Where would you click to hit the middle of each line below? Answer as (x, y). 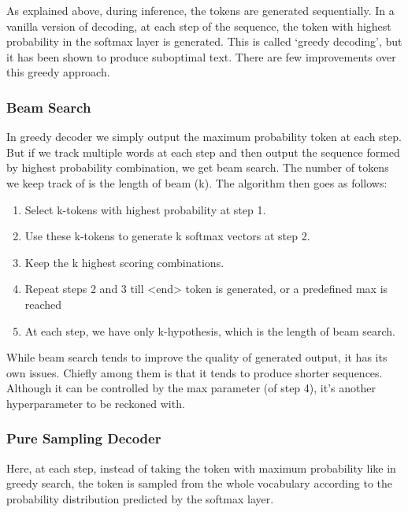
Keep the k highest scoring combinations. (124, 262)
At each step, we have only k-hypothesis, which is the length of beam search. (210, 330)
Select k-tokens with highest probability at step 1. (145, 209)
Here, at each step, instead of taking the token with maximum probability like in (201, 467)
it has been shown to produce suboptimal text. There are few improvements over (201, 56)
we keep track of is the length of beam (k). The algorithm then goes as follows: (197, 182)
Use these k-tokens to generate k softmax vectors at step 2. (167, 236)
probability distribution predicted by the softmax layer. (140, 498)
